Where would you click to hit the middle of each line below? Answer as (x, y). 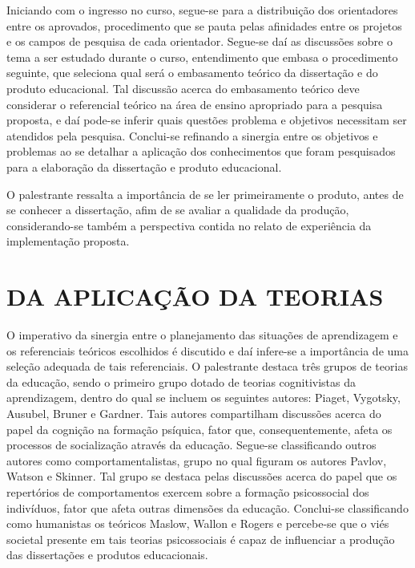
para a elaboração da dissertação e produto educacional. (144, 166)
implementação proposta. (68, 241)
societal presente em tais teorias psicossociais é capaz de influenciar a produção (201, 539)
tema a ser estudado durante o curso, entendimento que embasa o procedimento (202, 57)
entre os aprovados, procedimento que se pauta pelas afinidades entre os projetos (204, 25)
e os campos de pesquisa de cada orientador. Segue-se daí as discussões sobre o (199, 41)
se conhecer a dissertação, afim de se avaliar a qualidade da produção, (178, 210)
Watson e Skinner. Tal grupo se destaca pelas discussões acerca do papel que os (202, 476)
